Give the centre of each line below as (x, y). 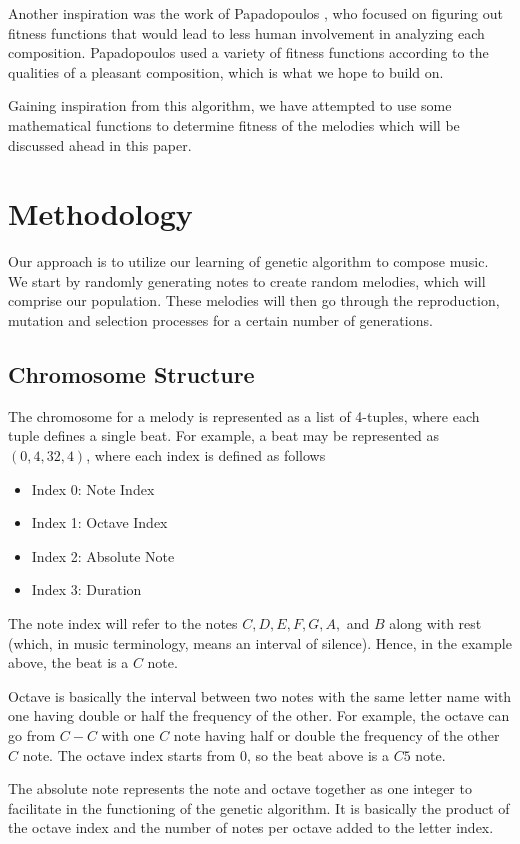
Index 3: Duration (86, 589)
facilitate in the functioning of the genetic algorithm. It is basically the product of (259, 807)
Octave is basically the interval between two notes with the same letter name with (260, 695)
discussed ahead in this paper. (100, 144)
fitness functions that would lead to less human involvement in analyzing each (246, 32)
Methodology (100, 213)
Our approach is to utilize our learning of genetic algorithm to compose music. (248, 261)
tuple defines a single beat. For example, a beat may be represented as (224, 435)
